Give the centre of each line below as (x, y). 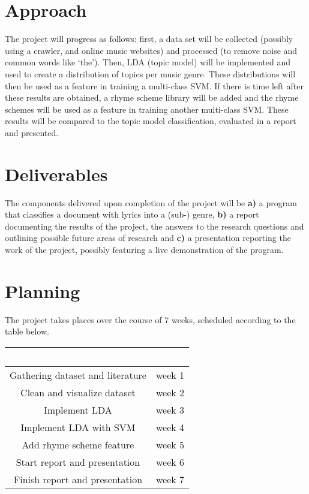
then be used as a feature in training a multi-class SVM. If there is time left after (154, 85)
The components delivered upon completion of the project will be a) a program (151, 202)
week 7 (170, 479)
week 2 (170, 392)
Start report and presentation (78, 462)
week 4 (170, 427)
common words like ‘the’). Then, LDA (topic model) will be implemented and (148, 62)
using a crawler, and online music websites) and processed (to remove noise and (151, 50)
